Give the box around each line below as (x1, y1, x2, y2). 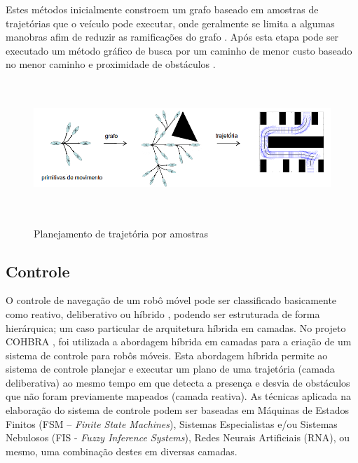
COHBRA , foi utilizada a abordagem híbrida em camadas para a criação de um (6, 334, 352, 349)
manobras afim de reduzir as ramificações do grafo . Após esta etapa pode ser (6, 29, 339, 44)
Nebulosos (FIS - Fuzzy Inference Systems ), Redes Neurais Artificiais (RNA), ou (6, 430, 350, 445)
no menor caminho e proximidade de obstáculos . (6, 57, 216, 71)
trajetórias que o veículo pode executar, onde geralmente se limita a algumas (6, 15, 335, 30)
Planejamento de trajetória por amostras (34, 226, 209, 240)
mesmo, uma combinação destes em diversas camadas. (6, 443, 237, 458)
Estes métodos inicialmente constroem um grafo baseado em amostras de (6, 2, 319, 16)
